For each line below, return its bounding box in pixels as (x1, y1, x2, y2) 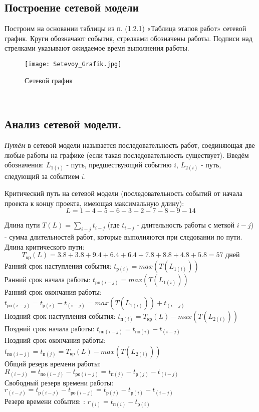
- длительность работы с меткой (137, 220, 235, 230)
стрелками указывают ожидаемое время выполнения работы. (5, 43, 189, 53)
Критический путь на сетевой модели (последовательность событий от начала (5, 188, 242, 198)
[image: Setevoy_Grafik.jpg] (25, 60, 122, 68)
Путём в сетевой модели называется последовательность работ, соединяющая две (5, 140, 255, 150)
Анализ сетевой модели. (5, 116, 122, 132)
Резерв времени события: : (5, 395, 85, 406)
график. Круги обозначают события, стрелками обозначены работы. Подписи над (5, 33, 252, 43)
